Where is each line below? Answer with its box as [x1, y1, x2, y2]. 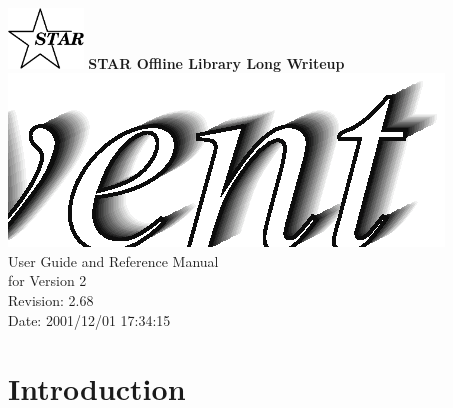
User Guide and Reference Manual [8, 250, 219, 271]
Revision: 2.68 [8, 290, 94, 311]
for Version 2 [8, 270, 87, 291]
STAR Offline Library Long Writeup [88, 52, 345, 73]
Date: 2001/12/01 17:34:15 [8, 309, 171, 330]
